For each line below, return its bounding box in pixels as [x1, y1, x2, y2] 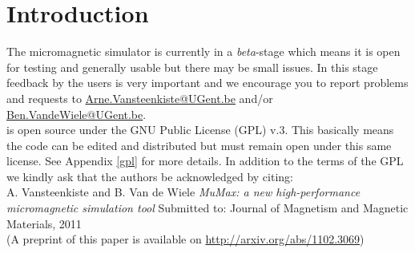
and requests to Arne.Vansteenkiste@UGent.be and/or [6, 89, 273, 106]
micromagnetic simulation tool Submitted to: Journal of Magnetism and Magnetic [6, 200, 409, 216]
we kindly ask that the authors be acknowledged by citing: [6, 168, 293, 184]
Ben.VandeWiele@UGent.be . [6, 105, 147, 122]
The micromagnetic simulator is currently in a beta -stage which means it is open [6, 43, 401, 60]
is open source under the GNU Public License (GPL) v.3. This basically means [6, 121, 394, 138]
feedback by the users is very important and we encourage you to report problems [6, 74, 409, 91]
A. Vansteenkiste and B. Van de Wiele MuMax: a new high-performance [6, 184, 361, 200]
